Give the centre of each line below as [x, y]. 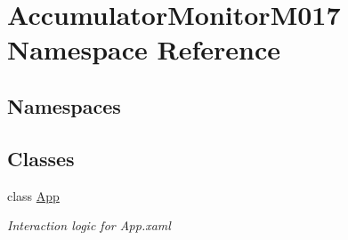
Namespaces [64, 105]
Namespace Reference [144, 49]
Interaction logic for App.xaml [89, 225]
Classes [41, 158]
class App [33, 195]
